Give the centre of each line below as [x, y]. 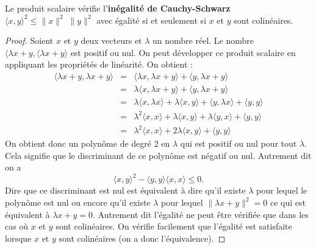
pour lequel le [282, 190]
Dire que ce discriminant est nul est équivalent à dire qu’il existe [125, 190]
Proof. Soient [29, 40]
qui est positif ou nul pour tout [239, 143]
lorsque [18, 238]
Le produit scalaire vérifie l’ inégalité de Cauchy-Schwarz [118, 8]
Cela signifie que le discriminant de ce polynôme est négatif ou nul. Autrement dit [158, 155]
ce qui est [288, 202]
